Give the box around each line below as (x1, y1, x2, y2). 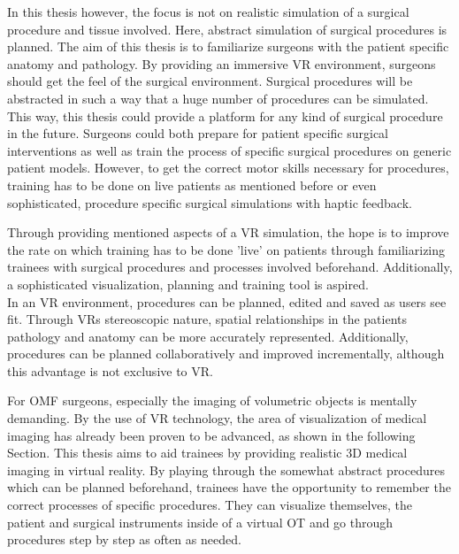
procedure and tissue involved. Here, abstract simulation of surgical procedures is (7, 19, 448, 38)
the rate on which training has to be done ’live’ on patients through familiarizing (7, 240, 446, 258)
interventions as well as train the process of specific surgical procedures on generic (7, 141, 452, 159)
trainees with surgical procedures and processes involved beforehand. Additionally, (7, 258, 453, 276)
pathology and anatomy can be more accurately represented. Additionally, (7, 327, 409, 345)
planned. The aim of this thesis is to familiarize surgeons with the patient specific (7, 37, 449, 56)
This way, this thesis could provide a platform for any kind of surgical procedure (7, 106, 443, 125)
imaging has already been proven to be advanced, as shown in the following (7, 426, 416, 444)
